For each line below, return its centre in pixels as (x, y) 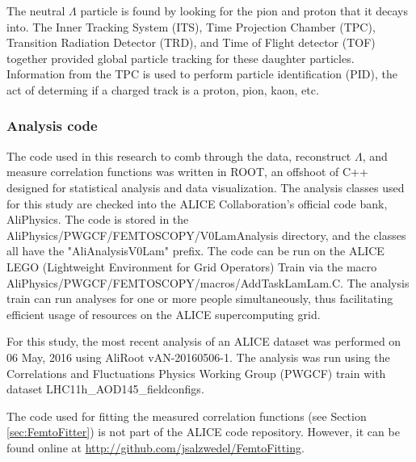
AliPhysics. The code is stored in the (98, 219)
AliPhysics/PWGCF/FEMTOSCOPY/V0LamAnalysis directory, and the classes (206, 235)
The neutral (36, 10)
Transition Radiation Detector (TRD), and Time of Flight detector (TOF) (191, 42)
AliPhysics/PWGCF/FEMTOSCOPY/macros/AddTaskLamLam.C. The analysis (208, 282)
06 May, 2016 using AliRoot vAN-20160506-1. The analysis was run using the (198, 357)
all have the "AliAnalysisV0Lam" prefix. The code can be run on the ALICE (195, 251)
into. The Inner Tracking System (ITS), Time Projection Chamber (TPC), (191, 26)
